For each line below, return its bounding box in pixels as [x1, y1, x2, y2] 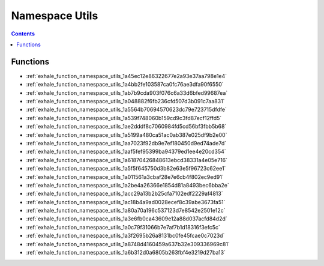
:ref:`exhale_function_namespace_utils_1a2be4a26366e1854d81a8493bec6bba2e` [26, 181, 229, 189]
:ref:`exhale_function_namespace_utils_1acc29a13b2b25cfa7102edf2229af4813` [26, 190, 223, 198]
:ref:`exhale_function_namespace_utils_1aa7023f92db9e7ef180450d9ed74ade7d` [26, 139, 227, 147]
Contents [11, 30, 35, 37]
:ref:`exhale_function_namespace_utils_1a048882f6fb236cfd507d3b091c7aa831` [26, 98, 225, 105]
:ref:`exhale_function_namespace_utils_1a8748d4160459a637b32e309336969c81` [26, 240, 230, 247]
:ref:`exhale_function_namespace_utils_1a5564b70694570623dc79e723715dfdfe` [26, 106, 227, 113]
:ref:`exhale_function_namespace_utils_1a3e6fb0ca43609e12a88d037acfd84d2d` [26, 215, 227, 222]
